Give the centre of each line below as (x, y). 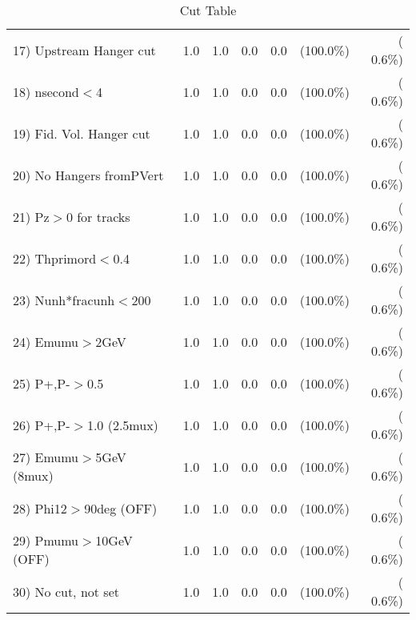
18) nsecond (46, 91)
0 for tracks (98, 216)
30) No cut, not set (66, 591)
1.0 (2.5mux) (122, 425)
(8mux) (33, 475)
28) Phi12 (40, 508)
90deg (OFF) (121, 508)
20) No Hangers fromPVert (88, 175)
